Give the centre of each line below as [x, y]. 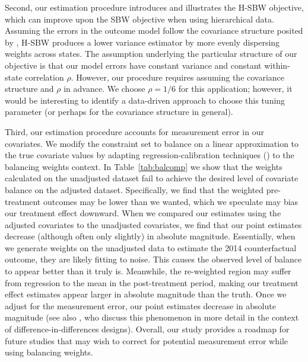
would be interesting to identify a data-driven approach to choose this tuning [145, 100]
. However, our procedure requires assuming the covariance [178, 77]
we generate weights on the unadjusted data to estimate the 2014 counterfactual [151, 247]
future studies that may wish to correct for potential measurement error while [146, 340]
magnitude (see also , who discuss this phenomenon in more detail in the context [152, 317]
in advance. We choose [104, 89]
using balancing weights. [49, 352]
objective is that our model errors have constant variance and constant [133, 65]
